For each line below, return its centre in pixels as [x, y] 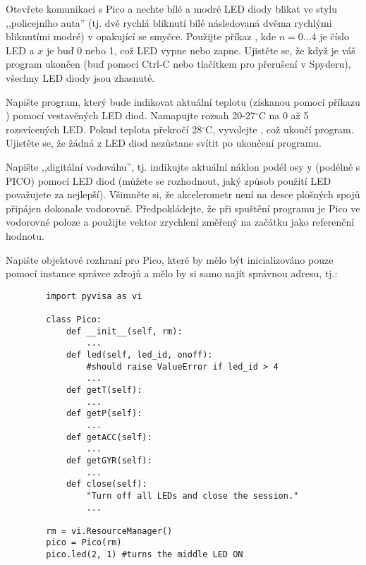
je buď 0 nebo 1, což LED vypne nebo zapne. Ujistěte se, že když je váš [201, 50]
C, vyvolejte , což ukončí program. [280, 129]
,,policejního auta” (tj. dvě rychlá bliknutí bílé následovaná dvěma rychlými [169, 22]
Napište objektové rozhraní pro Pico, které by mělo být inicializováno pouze [170, 259]
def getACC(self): [109, 437]
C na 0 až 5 [283, 115]
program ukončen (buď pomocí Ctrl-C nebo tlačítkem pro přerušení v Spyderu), [178, 64]
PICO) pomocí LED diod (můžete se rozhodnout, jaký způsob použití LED [169, 180]
